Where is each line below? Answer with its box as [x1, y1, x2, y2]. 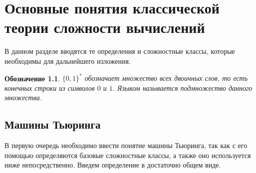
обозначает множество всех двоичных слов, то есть [84, 73, 248, 83]
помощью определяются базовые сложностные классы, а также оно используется [4, 150, 251, 160]
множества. [4, 92, 42, 103]
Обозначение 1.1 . [4, 73, 60, 83]
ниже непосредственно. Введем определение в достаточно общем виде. [4, 160, 221, 170]
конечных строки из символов [4, 82, 95, 93]
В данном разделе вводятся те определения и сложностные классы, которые [4, 46, 235, 56]
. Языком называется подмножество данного [112, 82, 253, 93]
